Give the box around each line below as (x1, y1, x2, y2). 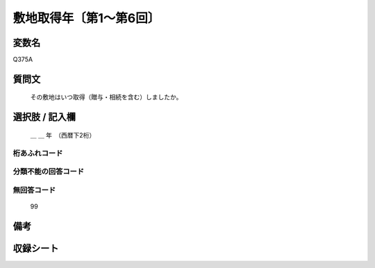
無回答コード (12, 185, 56, 194)
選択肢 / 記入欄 (12, 111, 76, 123)
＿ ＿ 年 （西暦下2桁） (30, 131, 96, 139)
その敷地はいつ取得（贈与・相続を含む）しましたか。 (30, 93, 183, 101)
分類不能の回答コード (12, 167, 85, 176)
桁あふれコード (12, 148, 63, 158)
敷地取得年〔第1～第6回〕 (12, 10, 160, 26)
